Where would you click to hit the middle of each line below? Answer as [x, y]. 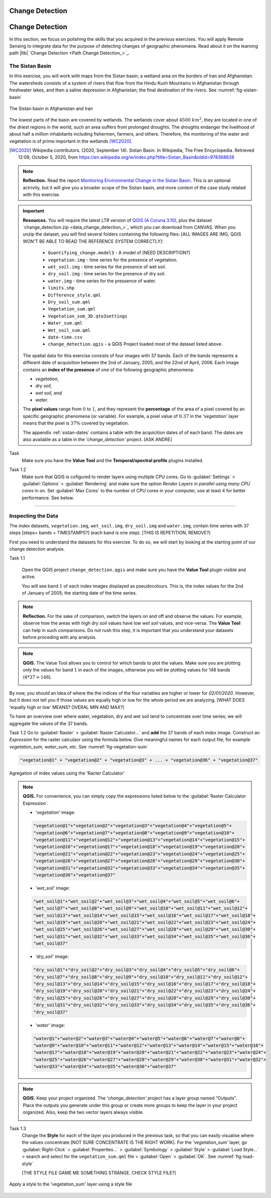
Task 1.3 [18, 1128]
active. [29, 577]
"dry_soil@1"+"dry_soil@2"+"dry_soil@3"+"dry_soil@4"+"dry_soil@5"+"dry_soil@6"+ [137, 970]
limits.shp [61, 288]
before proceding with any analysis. [60, 637]
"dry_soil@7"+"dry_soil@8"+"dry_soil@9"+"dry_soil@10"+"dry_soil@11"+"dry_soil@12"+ [141, 977]
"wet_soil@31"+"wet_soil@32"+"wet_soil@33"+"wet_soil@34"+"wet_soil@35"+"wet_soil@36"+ [145, 936]
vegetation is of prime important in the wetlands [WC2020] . [71, 141]
